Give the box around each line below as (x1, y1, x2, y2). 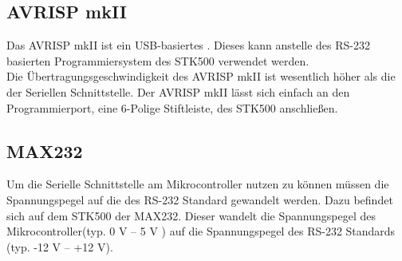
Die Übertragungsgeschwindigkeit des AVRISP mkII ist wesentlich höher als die (6, 68, 396, 85)
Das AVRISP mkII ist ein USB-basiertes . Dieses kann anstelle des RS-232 (6, 37, 370, 53)
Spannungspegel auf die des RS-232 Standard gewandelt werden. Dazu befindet (6, 191, 393, 208)
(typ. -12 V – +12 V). (6, 238, 113, 255)
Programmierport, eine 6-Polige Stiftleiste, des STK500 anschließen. (6, 99, 338, 116)
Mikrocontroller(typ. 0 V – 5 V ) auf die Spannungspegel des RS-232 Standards (6, 223, 396, 239)
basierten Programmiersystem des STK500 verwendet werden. (6, 52, 309, 69)
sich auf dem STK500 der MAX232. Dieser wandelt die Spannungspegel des (6, 207, 376, 223)
